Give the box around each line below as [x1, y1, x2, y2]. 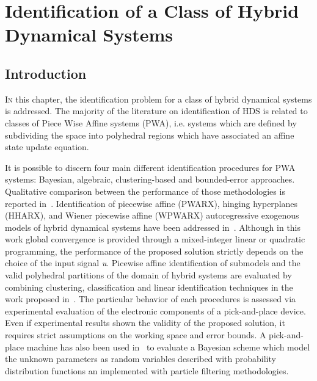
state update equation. [5, 140, 89, 153]
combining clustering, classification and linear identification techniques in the [5, 280, 293, 293]
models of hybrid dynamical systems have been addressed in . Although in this [5, 220, 301, 233]
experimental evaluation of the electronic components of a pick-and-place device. [5, 304, 306, 317]
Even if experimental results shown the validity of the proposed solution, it [5, 316, 285, 329]
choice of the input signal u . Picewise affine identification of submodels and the [5, 256, 301, 269]
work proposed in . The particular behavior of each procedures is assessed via [5, 292, 296, 305]
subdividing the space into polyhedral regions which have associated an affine [5, 128, 294, 141]
